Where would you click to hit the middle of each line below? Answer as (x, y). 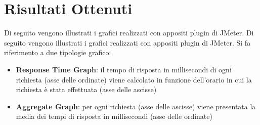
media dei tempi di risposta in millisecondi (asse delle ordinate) (114, 116)
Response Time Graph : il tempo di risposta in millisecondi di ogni (124, 69)
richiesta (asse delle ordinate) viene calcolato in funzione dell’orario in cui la (134, 79)
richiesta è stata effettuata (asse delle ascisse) (86, 89)
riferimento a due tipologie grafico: (58, 52)
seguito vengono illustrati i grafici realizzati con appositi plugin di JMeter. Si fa (127, 42)
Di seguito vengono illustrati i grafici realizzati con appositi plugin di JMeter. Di (129, 33)
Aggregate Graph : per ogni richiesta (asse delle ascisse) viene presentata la (136, 106)
